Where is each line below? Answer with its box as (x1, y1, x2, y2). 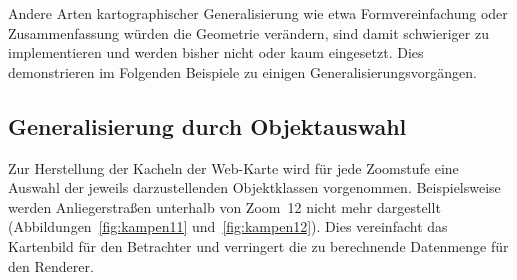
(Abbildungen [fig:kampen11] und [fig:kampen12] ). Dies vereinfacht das (8, 216, 448, 237)
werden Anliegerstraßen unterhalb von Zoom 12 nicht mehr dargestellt (8, 196, 441, 217)
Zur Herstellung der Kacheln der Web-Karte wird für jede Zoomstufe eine (8, 157, 459, 178)
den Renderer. (8, 255, 94, 276)
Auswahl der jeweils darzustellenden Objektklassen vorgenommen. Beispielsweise (8, 177, 501, 198)
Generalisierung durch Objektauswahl (8, 110, 407, 141)
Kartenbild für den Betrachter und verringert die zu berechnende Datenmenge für (8, 235, 509, 256)
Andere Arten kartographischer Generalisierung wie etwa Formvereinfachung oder (8, 3, 508, 23)
